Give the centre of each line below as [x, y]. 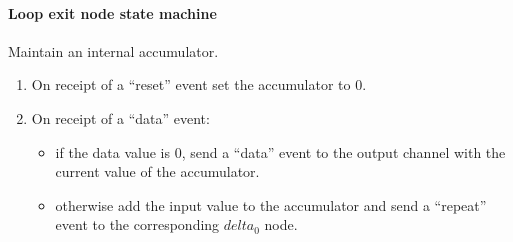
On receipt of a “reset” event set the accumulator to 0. [199, 84]
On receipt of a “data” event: [120, 117]
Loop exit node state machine [112, 12]
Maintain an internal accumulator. [113, 50]
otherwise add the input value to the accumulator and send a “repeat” [271, 204]
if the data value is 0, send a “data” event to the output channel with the [280, 151]
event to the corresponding [137, 224]
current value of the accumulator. [157, 171]
